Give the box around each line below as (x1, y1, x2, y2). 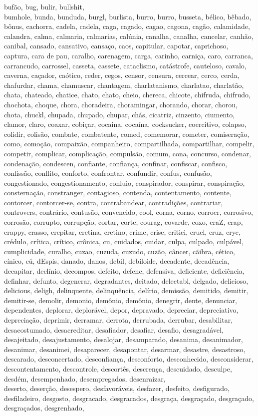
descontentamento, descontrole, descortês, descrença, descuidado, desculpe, (4, 363, 232, 374)
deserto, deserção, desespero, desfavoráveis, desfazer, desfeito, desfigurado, (4, 383, 230, 394)
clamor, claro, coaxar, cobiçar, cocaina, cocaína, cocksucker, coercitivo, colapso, (4, 119, 247, 129)
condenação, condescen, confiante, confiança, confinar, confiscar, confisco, (4, 158, 228, 168)
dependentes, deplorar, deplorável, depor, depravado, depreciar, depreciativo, (4, 305, 239, 315)
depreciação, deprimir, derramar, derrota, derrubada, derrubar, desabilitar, (4, 315, 233, 325)
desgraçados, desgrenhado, (4, 403, 84, 413)
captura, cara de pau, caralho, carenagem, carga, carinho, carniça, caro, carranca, (4, 50, 253, 60)
